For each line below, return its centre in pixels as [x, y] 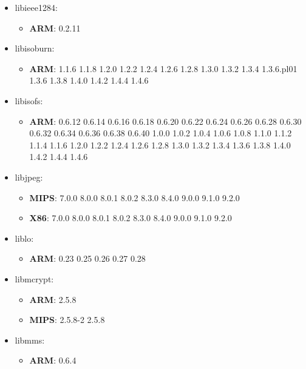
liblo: [24, 238]
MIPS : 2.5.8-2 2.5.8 [67, 320]
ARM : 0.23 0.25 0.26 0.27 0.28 [87, 258]
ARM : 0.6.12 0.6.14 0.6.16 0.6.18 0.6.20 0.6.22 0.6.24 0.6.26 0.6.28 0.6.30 [165, 121]
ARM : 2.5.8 [53, 299]
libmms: [30, 340]
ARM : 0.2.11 [55, 28]
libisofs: [29, 100]
